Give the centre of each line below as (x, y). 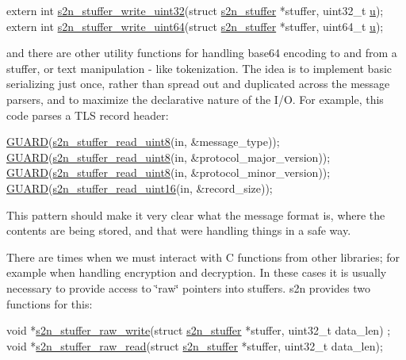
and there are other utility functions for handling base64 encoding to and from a (202, 53)
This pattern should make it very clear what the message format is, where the (196, 214)
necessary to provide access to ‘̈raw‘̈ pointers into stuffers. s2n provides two (188, 287)
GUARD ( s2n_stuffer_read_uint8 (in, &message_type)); (143, 142)
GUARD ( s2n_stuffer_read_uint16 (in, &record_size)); (140, 188)
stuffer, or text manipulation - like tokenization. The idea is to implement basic (199, 68)
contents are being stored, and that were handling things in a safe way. (179, 230)
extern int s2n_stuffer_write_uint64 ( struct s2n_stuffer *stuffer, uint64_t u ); (195, 26)
